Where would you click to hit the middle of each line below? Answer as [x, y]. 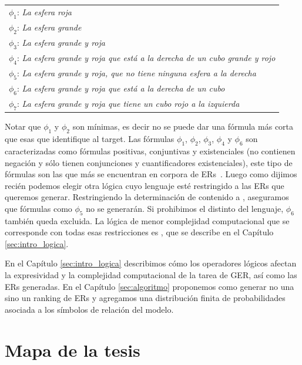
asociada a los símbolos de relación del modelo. [89, 309]
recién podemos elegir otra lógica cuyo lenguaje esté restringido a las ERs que [145, 185]
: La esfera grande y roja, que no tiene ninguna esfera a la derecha [137, 72]
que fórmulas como [38, 208]
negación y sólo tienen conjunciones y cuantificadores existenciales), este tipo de [149, 162]
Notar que [23, 126]
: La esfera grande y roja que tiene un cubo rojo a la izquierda [128, 104]
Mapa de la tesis [73, 349]
